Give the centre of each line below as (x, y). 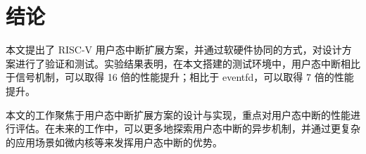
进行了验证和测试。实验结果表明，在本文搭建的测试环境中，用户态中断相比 (188, 63)
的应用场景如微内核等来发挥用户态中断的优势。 (114, 142)
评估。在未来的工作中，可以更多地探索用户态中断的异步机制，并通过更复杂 (188, 128)
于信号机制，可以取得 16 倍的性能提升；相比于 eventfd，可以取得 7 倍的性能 (180, 77)
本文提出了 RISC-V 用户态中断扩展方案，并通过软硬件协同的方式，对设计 (174, 50)
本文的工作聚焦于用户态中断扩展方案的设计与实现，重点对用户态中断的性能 (178, 114)
